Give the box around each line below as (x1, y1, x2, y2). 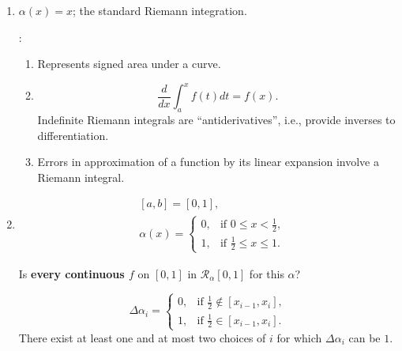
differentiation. (37, 126, 109, 143)
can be (348, 329, 381, 345)
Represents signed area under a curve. (37, 55, 221, 72)
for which (276, 329, 322, 345)
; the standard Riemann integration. (72, 2, 247, 18)
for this (249, 265, 284, 281)
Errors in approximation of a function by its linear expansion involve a (37, 153, 379, 170)
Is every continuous (18, 265, 125, 281)
